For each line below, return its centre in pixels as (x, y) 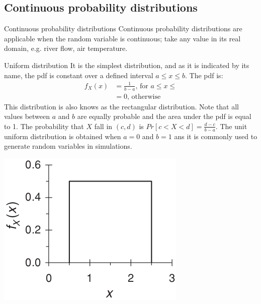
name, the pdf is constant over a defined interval (79, 75)
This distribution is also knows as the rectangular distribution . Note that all (122, 106)
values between (27, 116)
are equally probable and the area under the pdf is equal (164, 116)
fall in (103, 126)
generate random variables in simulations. (68, 146)
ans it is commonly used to (216, 136)
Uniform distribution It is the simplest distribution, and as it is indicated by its (127, 65)
